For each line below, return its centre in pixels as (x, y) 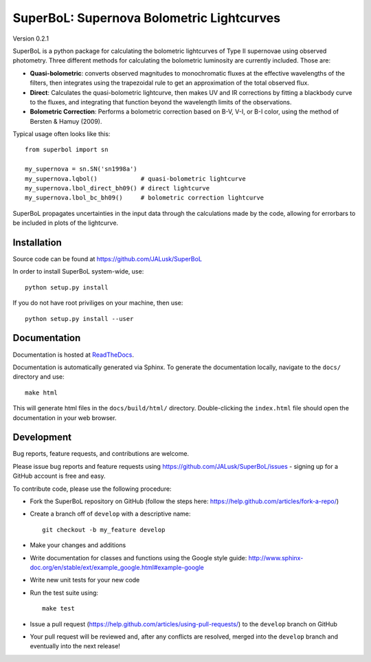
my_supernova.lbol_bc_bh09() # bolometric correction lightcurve (145, 198)
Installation (37, 243)
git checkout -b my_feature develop (104, 530)
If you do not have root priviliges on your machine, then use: (98, 303)
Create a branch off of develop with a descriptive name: (110, 514)
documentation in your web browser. (65, 418)
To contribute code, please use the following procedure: (92, 489)
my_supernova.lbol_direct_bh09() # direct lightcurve (117, 188)
